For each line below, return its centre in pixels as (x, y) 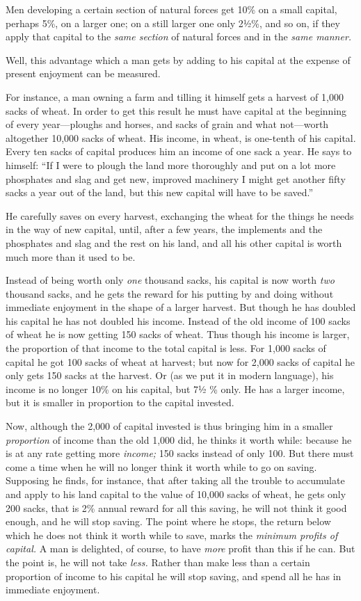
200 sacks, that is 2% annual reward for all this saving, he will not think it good (176, 507)
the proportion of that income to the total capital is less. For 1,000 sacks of (166, 348)
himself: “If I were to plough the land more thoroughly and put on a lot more (171, 165)
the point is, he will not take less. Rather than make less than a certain (158, 562)
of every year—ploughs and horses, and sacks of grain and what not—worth (167, 124)
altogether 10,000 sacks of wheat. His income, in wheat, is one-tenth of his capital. (181, 137)
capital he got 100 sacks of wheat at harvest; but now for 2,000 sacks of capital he (180, 361)
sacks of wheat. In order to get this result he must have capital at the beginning (176, 110)
